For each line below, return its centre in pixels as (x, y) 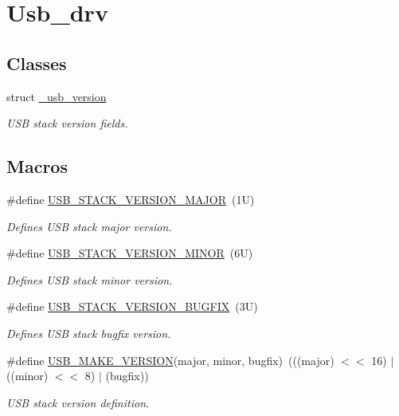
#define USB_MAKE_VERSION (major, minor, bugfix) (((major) (170, 360)
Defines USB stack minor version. (90, 279)
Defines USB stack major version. (89, 226)
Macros (37, 166)
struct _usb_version (57, 96)
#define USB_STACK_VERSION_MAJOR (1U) (131, 199)
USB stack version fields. (67, 123)
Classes (37, 63)
